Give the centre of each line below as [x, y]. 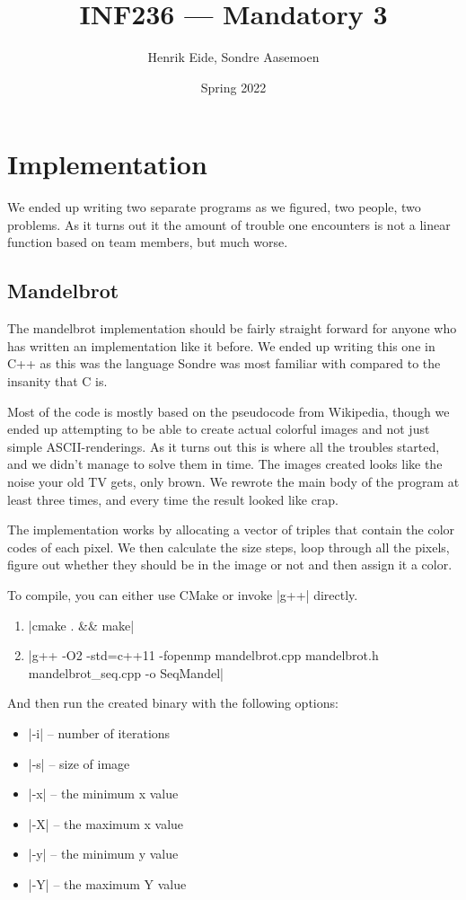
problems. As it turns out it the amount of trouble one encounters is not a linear [229, 224]
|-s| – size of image [79, 763]
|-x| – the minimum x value [103, 794]
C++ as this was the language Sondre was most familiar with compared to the [224, 363]
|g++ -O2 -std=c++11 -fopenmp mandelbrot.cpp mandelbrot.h [203, 655]
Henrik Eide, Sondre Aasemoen [233, 57]
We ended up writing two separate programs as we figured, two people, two [214, 207]
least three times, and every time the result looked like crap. [173, 499]
